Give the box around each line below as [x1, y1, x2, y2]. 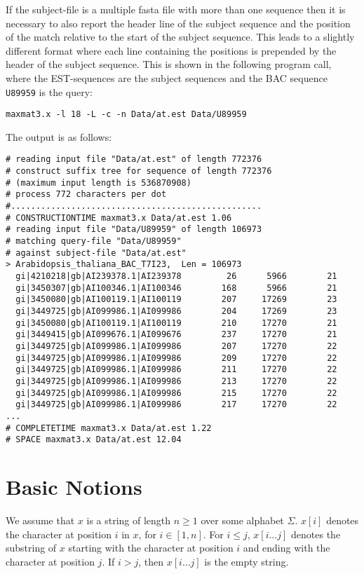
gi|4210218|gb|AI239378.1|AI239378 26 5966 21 [15, 271, 337, 282]
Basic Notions [6, 472, 142, 501]
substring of [6, 540, 57, 555]
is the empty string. [204, 554, 289, 568]
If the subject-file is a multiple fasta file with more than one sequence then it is [6, 2, 346, 16]
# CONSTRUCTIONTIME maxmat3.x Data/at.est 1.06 [6, 212, 232, 223]
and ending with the [243, 540, 330, 555]
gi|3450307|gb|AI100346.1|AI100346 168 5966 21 [15, 282, 337, 293]
